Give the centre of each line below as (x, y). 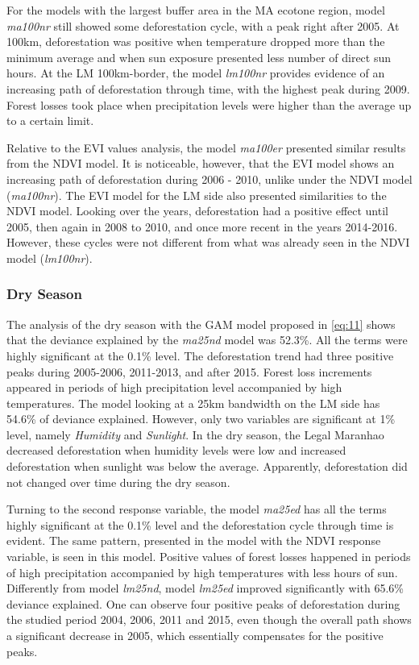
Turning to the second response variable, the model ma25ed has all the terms (197, 509)
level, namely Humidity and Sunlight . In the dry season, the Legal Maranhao (195, 434)
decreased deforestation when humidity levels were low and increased (176, 450)
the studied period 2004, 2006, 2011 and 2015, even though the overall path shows (209, 619)
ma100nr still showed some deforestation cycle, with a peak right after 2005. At (203, 25)
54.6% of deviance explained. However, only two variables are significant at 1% (201, 419)
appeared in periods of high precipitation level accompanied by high (174, 387)
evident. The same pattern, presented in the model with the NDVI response (194, 540)
